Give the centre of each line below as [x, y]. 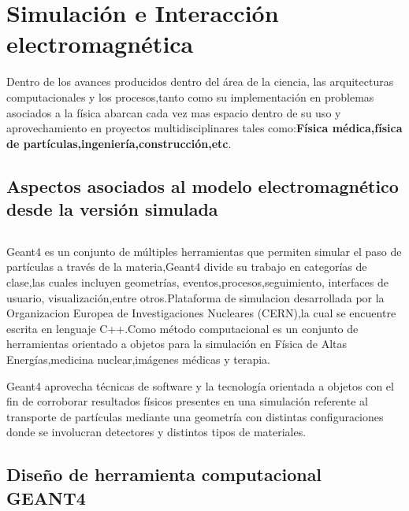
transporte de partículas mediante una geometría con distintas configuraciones [195, 416]
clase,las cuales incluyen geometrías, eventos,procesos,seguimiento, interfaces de [197, 282]
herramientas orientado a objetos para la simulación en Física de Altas [177, 344]
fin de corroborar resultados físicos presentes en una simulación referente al [187, 401]
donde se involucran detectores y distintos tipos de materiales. [156, 432]
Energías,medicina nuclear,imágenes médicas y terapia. [138, 359]
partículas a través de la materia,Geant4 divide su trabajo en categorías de [187, 267]
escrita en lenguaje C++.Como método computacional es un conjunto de [182, 328]
